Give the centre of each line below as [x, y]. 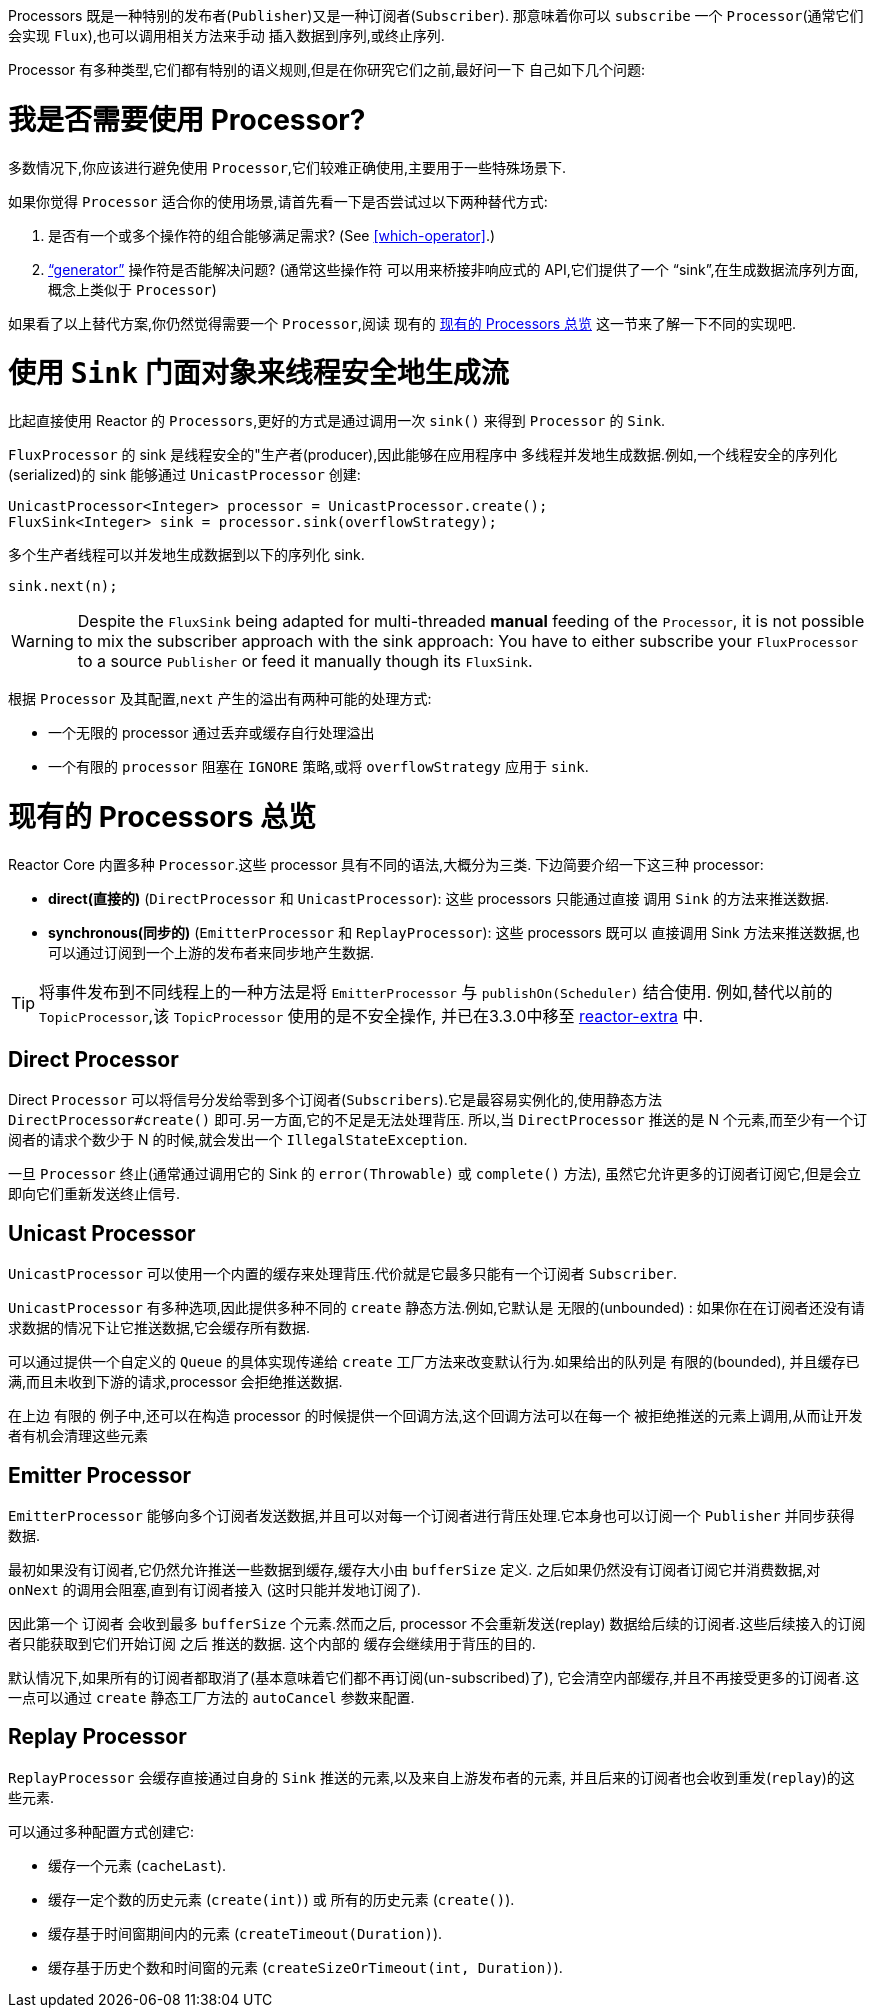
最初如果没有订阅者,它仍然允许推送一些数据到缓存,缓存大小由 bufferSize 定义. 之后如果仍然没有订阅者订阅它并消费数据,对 [414, 1570]
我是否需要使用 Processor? [187, 119]
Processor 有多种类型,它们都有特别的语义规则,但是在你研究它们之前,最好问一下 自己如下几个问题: [326, 69]
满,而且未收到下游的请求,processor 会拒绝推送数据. [175, 1382]
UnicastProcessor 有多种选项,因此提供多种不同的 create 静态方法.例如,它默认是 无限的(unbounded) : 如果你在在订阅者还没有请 [436, 1308]
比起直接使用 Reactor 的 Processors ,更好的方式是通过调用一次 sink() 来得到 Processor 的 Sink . [337, 420]
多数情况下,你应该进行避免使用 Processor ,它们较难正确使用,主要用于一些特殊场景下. [287, 167]
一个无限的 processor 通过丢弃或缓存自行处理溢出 [211, 732]
